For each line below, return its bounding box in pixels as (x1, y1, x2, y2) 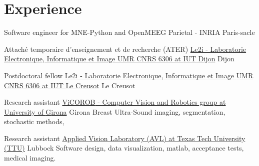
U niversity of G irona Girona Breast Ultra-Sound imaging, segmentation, (4, 106, 225, 117)
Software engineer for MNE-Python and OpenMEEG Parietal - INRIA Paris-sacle (4, 27, 255, 37)
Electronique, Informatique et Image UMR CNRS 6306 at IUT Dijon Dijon (4, 53, 234, 64)
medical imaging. (4, 153, 56, 163)
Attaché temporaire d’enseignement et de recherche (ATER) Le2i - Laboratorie (4, 43, 246, 54)
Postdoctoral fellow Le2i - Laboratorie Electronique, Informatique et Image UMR (4, 70, 253, 80)
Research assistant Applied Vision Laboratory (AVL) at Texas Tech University (4, 133, 245, 143)
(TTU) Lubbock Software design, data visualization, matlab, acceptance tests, (4, 143, 244, 153)
